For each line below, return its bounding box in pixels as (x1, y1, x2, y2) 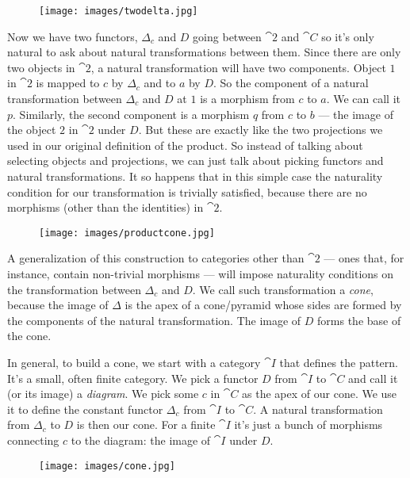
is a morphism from (200, 90, 295, 107)
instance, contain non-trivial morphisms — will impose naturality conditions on (7, 266, 394, 282)
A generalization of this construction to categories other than (7, 250, 305, 266)
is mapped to (36, 75, 100, 91)
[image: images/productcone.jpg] (39, 227, 215, 239)
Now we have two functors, (7, 28, 138, 44)
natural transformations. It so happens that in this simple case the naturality (7, 168, 383, 184)
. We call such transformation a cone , (192, 281, 374, 297)
